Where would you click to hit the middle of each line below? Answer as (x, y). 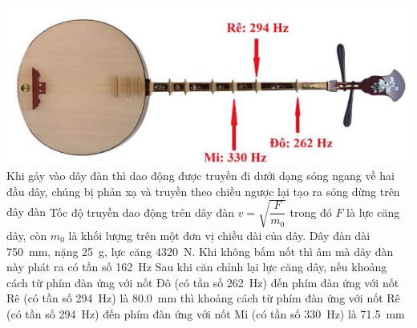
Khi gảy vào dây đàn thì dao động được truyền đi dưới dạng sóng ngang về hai (200, 176)
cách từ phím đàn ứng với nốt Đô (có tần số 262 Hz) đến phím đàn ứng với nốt (203, 282)
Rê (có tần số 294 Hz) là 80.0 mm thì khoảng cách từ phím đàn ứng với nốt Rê (203, 298)
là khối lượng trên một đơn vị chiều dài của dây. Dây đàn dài (219, 235)
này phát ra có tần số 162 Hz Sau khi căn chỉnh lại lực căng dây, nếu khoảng (197, 267)
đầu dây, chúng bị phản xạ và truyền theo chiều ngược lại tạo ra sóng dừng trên (203, 191)
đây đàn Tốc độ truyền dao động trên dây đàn (121, 212)
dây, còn (27, 235)
